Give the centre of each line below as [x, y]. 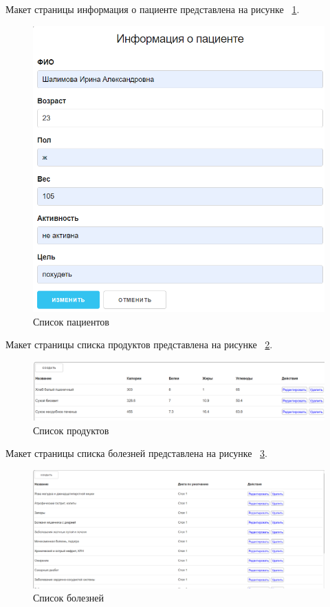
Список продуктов [71, 430]
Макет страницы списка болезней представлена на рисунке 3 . [136, 453]
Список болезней [69, 598]
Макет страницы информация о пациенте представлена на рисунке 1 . [153, 9]
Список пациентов [71, 321]
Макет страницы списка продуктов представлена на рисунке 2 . [139, 344]
